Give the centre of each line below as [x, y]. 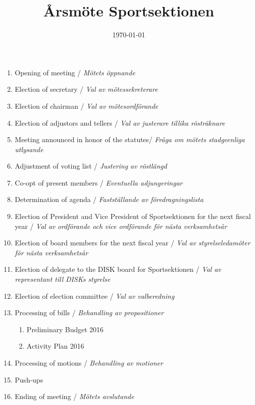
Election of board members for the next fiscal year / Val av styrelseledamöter [132, 243]
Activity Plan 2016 [55, 346]
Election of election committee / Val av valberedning [95, 296]
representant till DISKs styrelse [62, 279]
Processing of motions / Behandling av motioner [89, 363]
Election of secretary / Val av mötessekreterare [86, 89]
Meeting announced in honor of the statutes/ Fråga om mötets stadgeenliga [130, 139]
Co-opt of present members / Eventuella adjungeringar [99, 182]
